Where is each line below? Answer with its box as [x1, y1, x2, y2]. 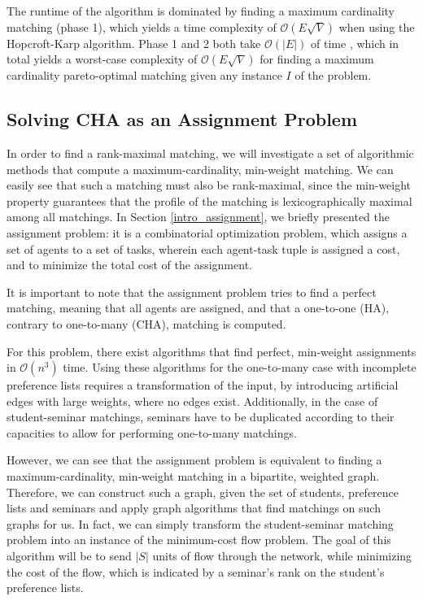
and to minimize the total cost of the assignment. [7, 256, 252, 273]
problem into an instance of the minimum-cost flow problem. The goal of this [7, 531, 391, 548]
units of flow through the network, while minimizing [152, 547, 412, 564]
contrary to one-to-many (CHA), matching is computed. [7, 315, 286, 332]
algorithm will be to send [7, 547, 132, 564]
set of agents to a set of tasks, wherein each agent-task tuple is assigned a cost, [7, 240, 400, 257]
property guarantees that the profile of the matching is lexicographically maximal [7, 192, 412, 209]
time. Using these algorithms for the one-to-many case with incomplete [63, 359, 416, 376]
